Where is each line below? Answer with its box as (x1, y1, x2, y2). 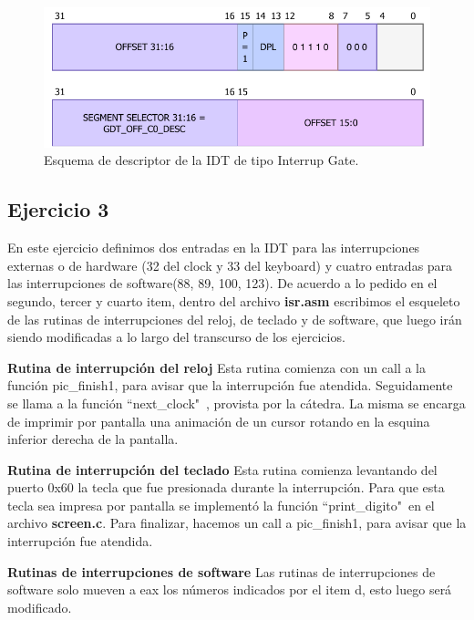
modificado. (7, 597, 72, 616)
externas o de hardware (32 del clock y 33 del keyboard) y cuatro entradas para (7, 255, 453, 274)
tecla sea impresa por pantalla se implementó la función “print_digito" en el (7, 495, 435, 514)
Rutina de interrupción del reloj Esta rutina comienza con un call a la (7, 357, 426, 377)
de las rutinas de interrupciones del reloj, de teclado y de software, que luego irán (7, 309, 462, 328)
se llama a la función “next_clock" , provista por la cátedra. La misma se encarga (7, 393, 466, 412)
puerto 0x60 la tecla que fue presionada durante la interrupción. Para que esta (7, 478, 445, 497)
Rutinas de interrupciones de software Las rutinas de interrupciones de (7, 562, 436, 581)
